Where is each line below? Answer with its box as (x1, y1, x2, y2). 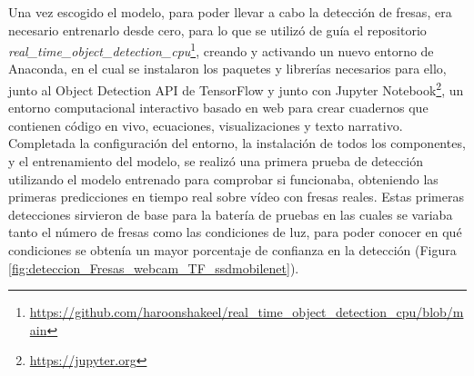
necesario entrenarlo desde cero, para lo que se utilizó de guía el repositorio (8, 20, 427, 39)
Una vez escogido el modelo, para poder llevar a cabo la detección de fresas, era (8, 3, 452, 21)
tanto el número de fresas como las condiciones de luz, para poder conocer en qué (8, 223, 462, 242)
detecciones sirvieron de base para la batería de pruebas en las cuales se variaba (8, 204, 453, 223)
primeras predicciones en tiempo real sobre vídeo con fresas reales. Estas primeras (8, 187, 464, 206)
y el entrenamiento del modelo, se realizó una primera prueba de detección (8, 152, 424, 171)
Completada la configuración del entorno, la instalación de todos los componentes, (8, 134, 466, 153)
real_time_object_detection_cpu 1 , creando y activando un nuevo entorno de (8, 39, 434, 60)
